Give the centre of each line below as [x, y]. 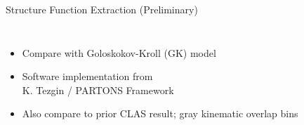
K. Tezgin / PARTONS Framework [98, 90]
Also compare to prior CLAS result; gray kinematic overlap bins [160, 113]
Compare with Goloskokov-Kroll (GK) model [119, 52]
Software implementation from [87, 76]
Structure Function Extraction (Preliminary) [102, 9]
